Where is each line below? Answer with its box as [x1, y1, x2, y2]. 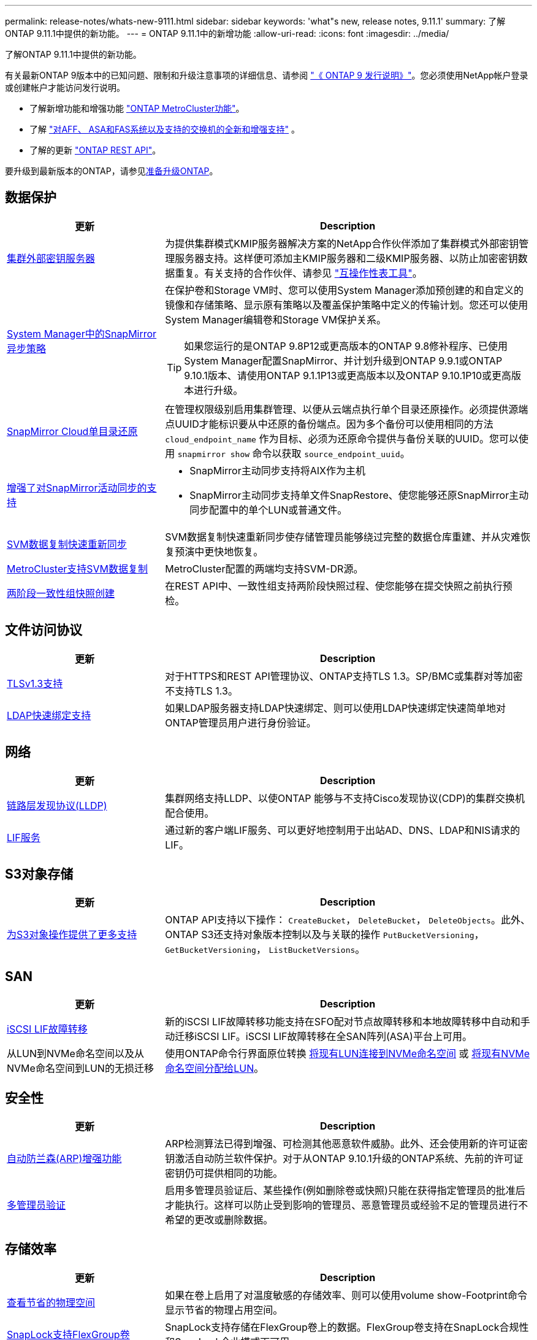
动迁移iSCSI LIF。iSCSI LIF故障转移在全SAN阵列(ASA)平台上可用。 [165, 1030, 472, 1043]
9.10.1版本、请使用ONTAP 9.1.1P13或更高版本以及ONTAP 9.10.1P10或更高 [184, 369, 511, 382]
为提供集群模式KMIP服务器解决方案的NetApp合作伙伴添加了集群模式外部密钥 [165, 237, 519, 250]
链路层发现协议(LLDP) [7, 799, 107, 812]
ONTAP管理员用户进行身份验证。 [165, 716, 316, 729]
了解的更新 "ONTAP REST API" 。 [29, 145, 161, 155]
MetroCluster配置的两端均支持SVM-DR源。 [165, 562, 364, 575]
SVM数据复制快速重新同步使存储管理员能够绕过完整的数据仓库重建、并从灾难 [165, 530, 520, 543]
